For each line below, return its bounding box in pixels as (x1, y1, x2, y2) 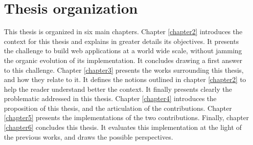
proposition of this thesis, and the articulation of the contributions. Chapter (4, 103, 232, 113)
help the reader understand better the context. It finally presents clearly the (4, 83, 232, 94)
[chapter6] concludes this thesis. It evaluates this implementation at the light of (4, 122, 242, 132)
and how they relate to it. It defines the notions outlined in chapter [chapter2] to (4, 74, 246, 84)
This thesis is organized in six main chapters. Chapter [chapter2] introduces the (4, 26, 243, 37)
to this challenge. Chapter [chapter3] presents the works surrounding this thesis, (4, 64, 244, 75)
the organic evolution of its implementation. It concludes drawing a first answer (4, 55, 242, 65)
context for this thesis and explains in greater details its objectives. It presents (4, 36, 239, 46)
